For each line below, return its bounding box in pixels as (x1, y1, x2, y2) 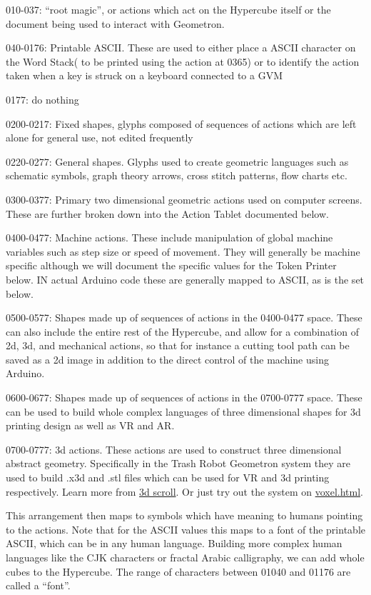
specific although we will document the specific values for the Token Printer (6, 258, 337, 273)
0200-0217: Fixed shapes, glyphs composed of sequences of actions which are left (6, 116, 357, 131)
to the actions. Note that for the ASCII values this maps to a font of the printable (6, 521, 365, 536)
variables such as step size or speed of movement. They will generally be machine (6, 244, 360, 259)
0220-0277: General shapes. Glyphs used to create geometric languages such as (6, 154, 349, 169)
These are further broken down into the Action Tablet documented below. (6, 206, 329, 221)
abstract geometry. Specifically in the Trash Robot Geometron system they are (6, 456, 350, 471)
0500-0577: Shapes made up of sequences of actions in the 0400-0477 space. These (6, 310, 362, 325)
